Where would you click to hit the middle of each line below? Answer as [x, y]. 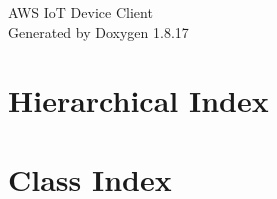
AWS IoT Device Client [80, 12]
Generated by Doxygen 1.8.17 [98, 31]
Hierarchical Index [138, 100]
